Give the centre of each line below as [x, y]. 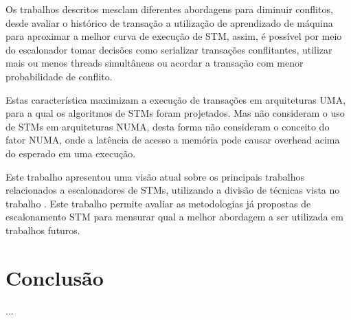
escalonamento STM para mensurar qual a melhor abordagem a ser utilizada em [174, 217]
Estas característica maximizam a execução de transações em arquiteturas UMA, [176, 99]
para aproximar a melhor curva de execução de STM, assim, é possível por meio [174, 36]
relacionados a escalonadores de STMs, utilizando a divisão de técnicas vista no [173, 190]
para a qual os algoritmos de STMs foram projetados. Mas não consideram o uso [175, 113]
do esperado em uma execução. [71, 153]
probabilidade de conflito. [59, 76]
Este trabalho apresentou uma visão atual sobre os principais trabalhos [155, 176]
